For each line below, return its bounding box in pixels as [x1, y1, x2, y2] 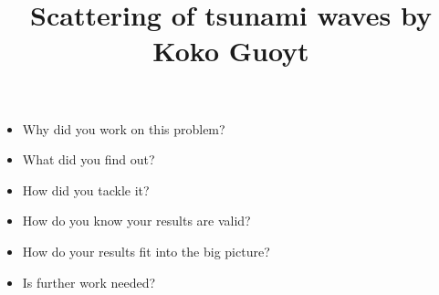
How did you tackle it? [22, 180, 150, 199]
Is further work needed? [22, 272, 156, 291]
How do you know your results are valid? [22, 211, 251, 230]
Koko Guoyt [152, 32, 309, 69]
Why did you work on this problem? [22, 119, 225, 138]
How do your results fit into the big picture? [22, 241, 270, 260]
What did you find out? [22, 150, 155, 169]
